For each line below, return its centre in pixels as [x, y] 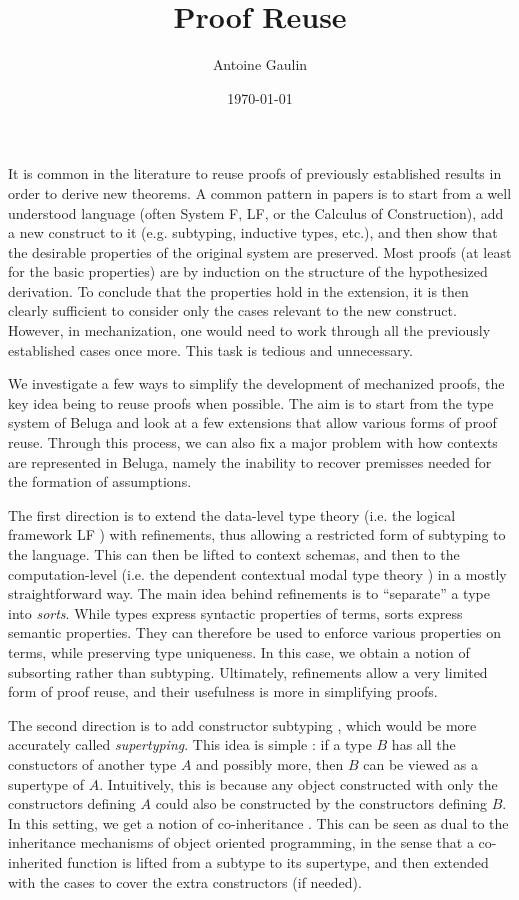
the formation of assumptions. [100, 481]
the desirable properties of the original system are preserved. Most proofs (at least [260, 251]
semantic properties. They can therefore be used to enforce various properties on [255, 632]
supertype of [46, 783]
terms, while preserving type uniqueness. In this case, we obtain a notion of [239, 651]
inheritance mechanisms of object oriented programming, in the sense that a [241, 842]
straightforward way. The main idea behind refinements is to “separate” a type [249, 593]
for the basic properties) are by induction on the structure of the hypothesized [248, 271]
